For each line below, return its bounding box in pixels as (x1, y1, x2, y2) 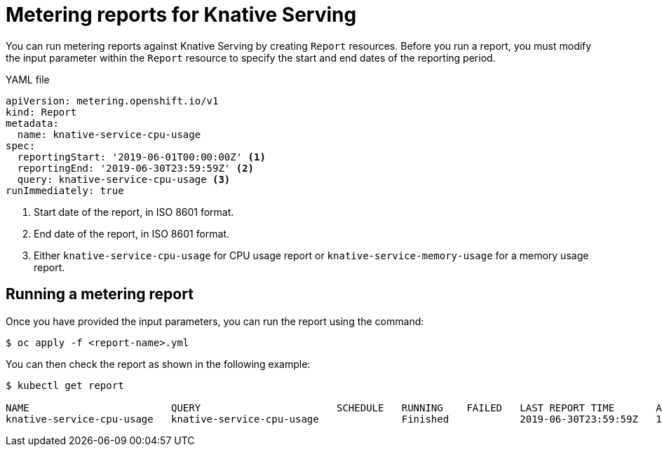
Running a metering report (6, 285, 194, 303)
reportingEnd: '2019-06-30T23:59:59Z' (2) (17, 162, 255, 174)
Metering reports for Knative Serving (6, 3, 357, 27)
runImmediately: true (6, 184, 124, 196)
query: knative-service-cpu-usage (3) (17, 173, 231, 185)
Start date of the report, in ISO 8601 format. (34, 205, 234, 218)
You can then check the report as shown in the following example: (6, 357, 311, 370)
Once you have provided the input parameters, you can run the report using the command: (6, 315, 424, 327)
